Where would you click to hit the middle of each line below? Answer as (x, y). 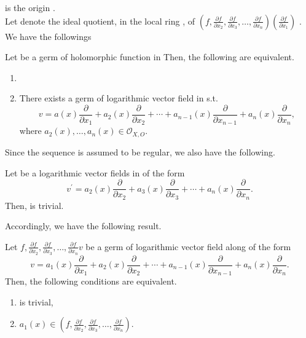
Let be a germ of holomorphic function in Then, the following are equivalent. (150, 57)
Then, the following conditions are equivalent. (91, 281)
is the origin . (30, 7)
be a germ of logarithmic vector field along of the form (188, 246)
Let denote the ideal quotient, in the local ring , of (100, 21)
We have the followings (48, 36)
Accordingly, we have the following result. (83, 226)
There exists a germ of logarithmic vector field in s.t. (119, 98)
